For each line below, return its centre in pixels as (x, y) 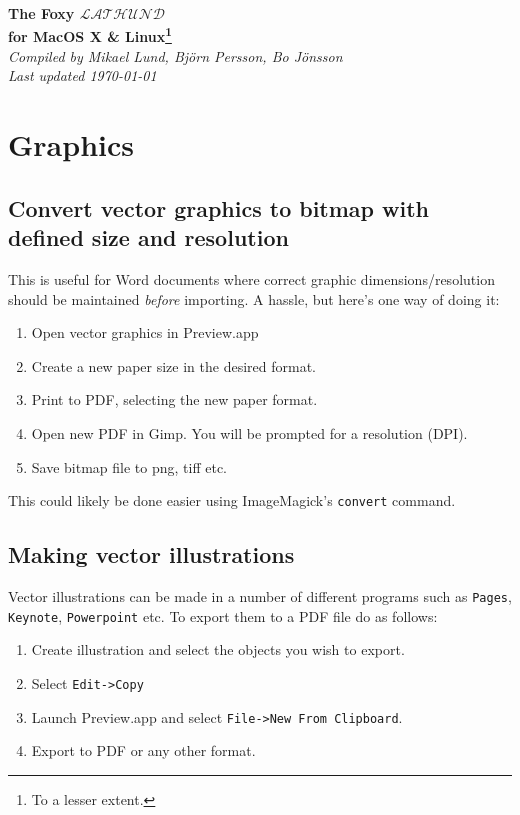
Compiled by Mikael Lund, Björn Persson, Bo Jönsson (175, 55)
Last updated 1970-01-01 (82, 75)
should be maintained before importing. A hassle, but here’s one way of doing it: (254, 298)
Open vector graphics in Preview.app (145, 332)
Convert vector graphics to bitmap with (219, 207)
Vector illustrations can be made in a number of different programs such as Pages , (260, 596)
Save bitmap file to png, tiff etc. (129, 466)
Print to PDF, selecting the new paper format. (174, 399)
